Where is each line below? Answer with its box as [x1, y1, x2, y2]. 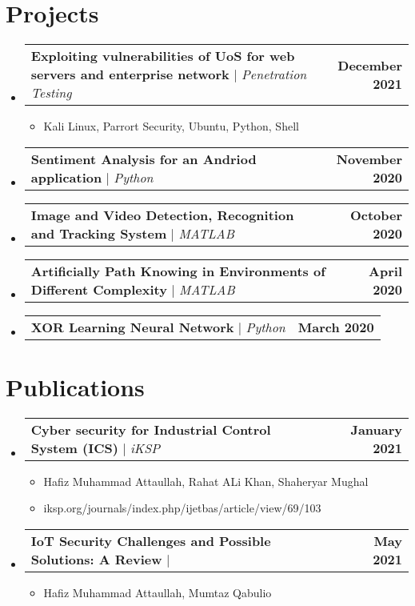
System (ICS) [30, 438, 118, 457]
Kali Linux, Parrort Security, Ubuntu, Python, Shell [43, 118, 299, 134]
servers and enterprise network [30, 65, 229, 84]
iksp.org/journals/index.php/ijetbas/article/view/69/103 [43, 500, 321, 516]
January [350, 419, 402, 439]
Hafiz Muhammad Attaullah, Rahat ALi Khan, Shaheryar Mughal [43, 472, 369, 489]
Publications [6, 370, 145, 403]
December [337, 55, 402, 74]
